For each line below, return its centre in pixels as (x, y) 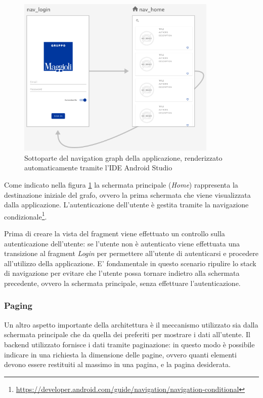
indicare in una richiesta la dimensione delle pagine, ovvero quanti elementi (120, 354)
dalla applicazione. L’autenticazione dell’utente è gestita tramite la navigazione (126, 205)
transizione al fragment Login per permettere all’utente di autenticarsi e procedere (131, 253)
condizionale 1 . (26, 215)
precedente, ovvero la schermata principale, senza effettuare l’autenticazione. (122, 283)
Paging (18, 305)
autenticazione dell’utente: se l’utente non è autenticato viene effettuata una (122, 243)
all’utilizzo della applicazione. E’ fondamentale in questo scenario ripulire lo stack (130, 263)
